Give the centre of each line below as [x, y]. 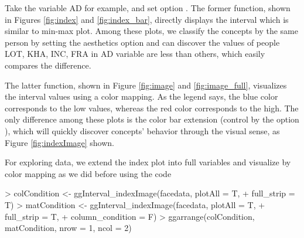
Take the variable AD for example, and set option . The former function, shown [148, 8]
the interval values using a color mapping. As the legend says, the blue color [141, 96]
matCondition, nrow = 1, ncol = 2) [68, 228]
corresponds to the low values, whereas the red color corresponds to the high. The [152, 108]
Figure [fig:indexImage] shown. [60, 142]
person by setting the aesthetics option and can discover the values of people [142, 42]
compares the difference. [48, 65]
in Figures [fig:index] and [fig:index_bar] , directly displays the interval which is [147, 19]
